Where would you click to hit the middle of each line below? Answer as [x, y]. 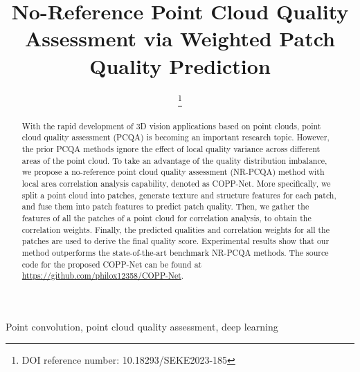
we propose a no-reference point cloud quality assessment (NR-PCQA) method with [173, 172]
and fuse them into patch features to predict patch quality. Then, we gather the [165, 206]
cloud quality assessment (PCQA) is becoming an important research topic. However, [175, 137]
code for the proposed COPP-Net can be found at [112, 264]
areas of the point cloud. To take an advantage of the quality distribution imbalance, [174, 160]
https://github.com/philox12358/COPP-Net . [103, 276]
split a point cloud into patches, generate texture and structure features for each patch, [179, 195]
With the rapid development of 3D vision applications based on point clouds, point [171, 125]
